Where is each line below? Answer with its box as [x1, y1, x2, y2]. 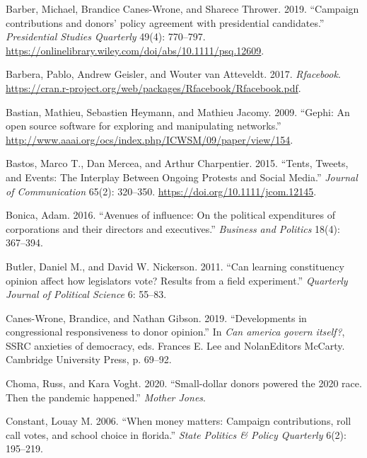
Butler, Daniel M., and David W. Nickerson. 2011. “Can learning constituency [6, 258, 344, 273]
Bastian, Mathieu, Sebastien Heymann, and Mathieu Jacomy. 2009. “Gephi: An [6, 104, 350, 119]
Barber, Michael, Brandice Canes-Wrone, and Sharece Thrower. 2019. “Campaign [6, 1, 359, 16]
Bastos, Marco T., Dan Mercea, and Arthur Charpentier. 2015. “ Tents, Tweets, [6, 156, 349, 171]
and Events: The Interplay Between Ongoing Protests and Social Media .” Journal [6, 169, 358, 184]
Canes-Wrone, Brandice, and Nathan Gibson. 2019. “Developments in [6, 310, 307, 325]
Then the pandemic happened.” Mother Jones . [6, 389, 206, 404]
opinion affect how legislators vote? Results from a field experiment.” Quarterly [6, 273, 348, 287]
